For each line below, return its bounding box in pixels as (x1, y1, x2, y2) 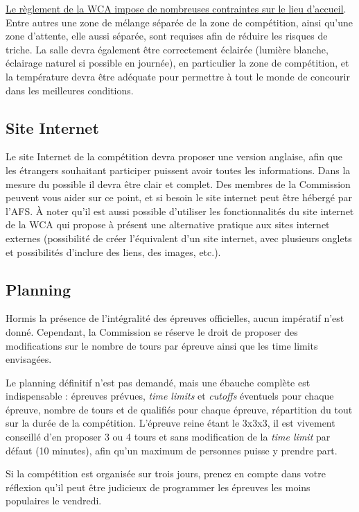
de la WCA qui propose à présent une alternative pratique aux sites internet (6, 217, 330, 232)
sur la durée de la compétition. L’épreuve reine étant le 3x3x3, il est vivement (6, 416, 335, 430)
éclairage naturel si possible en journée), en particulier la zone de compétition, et (6, 56, 349, 70)
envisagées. (6, 352, 52, 366)
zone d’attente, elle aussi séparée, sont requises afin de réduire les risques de (6, 28, 328, 43)
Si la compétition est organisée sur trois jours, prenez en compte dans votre (6, 466, 326, 481)
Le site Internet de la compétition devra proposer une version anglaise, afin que (6, 149, 343, 164)
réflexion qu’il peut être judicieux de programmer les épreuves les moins (6, 479, 310, 494)
